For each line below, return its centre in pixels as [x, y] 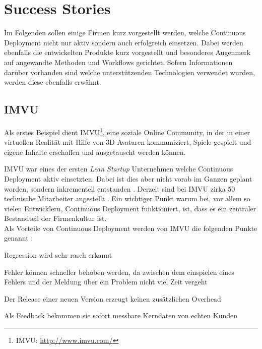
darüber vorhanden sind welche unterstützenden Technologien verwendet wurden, [129, 72]
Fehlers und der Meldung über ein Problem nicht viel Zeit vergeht [106, 282]
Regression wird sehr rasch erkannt [58, 255]
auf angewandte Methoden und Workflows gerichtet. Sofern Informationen [118, 62]
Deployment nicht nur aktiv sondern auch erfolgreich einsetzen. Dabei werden [124, 42]
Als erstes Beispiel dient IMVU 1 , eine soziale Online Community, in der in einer [127, 131]
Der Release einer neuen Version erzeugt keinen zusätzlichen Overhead [113, 298]
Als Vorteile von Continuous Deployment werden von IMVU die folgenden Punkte [131, 228]
